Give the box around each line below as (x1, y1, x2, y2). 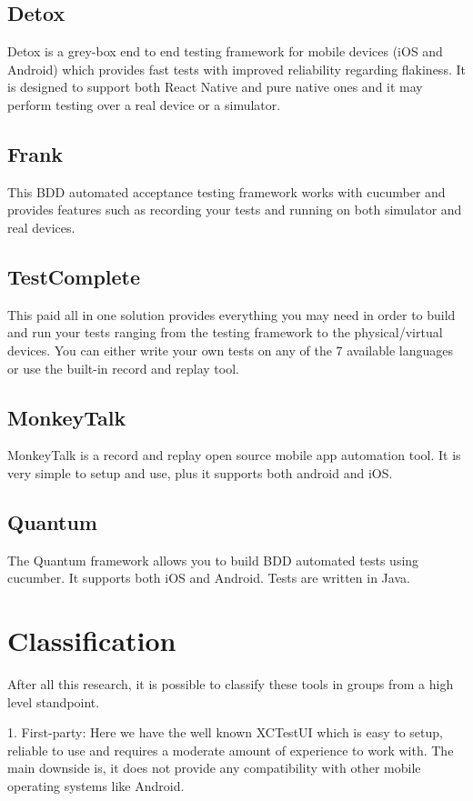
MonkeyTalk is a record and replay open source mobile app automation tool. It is (7, 446, 461, 465)
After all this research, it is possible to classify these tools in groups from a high (7, 675, 454, 694)
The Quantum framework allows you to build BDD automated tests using (7, 550, 419, 569)
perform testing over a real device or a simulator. (7, 95, 281, 114)
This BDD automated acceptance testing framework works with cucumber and (7, 182, 446, 201)
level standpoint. (7, 692, 100, 711)
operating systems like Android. (7, 776, 185, 796)
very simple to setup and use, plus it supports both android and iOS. (7, 463, 393, 482)
